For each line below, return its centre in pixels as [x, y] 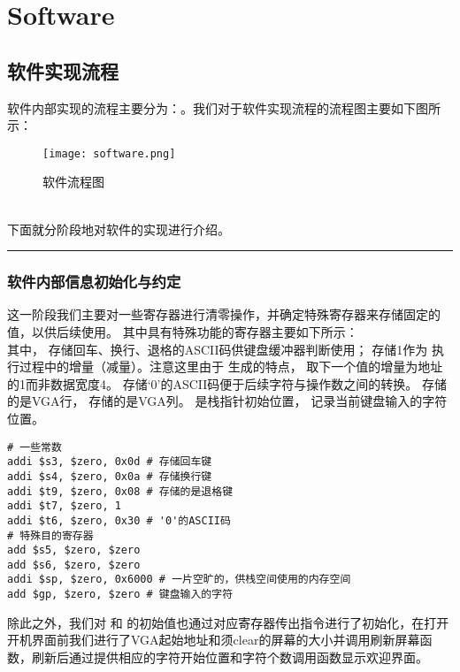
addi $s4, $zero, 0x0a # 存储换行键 [110, 476]
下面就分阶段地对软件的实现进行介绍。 [119, 229]
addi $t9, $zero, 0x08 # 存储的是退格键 [120, 491]
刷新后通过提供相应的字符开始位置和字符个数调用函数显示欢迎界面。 [230, 657]
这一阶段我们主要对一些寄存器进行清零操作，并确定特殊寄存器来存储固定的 [224, 314]
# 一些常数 [34, 447]
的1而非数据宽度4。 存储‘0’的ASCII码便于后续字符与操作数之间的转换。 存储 [227, 383]
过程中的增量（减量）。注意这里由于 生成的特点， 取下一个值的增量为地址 [231, 367]
